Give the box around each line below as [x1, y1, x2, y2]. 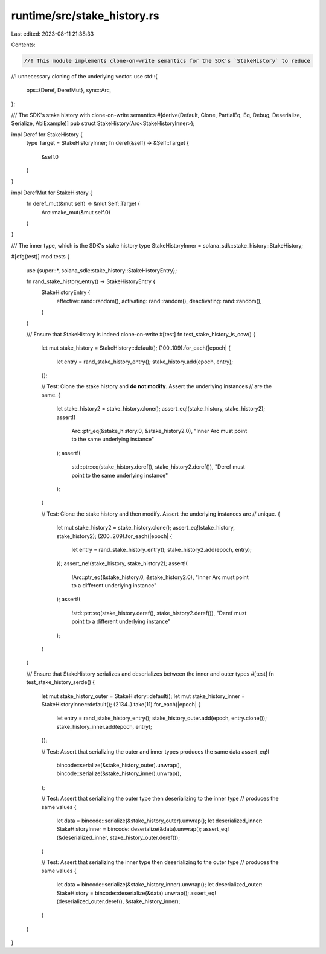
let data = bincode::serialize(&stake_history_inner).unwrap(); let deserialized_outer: [56, 881, 263, 888]
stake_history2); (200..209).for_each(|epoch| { [56, 532, 173, 540]
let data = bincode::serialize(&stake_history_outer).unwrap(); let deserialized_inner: [56, 817, 263, 824]
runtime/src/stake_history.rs [11, 9, 159, 22]
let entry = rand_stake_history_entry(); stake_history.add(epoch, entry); [56, 358, 234, 365]
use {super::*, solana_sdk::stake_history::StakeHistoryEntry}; [26, 266, 177, 274]
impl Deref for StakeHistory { [11, 130, 83, 138]
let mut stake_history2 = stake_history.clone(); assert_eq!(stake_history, [56, 524, 235, 531]
